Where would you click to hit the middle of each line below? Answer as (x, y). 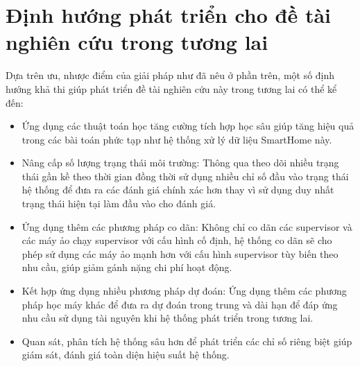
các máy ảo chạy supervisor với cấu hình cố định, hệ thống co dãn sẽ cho (177, 240)
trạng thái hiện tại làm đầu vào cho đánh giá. (119, 203)
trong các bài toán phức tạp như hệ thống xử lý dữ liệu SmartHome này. (177, 139)
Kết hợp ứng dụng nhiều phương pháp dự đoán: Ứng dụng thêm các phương (184, 291)
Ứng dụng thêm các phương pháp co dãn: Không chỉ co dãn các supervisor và (187, 226)
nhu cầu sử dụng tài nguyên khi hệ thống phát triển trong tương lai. (168, 318)
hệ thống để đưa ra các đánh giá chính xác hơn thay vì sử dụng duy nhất (178, 190)
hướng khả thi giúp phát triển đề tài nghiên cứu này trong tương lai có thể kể (171, 88)
